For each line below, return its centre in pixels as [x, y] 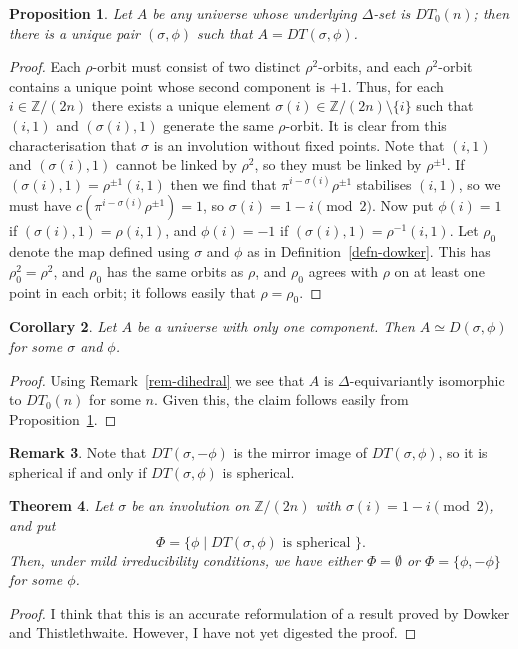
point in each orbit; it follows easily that [132, 291]
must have [40, 205]
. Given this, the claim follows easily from [281, 399]
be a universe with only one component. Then [275, 326]
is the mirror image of [300, 452]
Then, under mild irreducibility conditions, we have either [185, 559]
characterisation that [73, 144]
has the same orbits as [175, 270]
